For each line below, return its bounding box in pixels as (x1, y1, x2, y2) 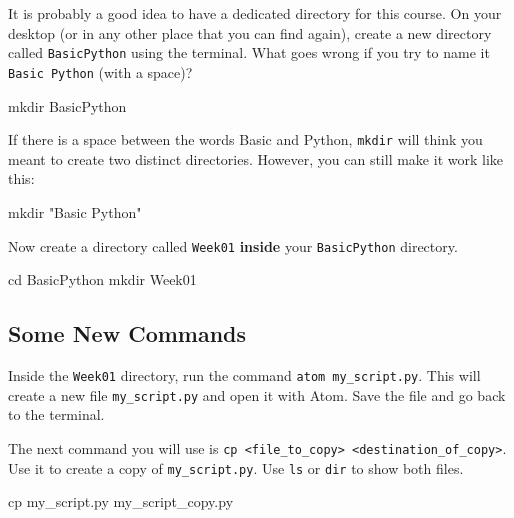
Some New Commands (8, 318, 247, 349)
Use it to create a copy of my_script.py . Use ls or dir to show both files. (8, 457, 464, 478)
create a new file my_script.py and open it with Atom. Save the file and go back (8, 384, 506, 405)
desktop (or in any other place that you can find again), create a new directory (8, 22, 492, 43)
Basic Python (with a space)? (8, 61, 193, 82)
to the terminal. (8, 404, 105, 425)
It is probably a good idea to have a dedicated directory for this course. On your (8, 3, 502, 23)
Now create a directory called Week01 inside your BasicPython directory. (8, 235, 458, 256)
